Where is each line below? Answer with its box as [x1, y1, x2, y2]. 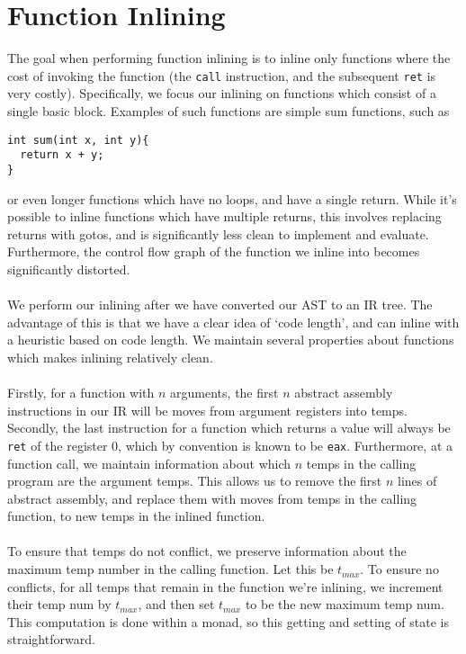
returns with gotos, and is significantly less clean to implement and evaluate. [7, 224, 429, 243]
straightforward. [7, 630, 95, 649]
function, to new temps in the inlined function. [7, 506, 265, 525]
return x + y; [20, 148, 104, 162]
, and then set [138, 595, 215, 614]
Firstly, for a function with [7, 383, 155, 402]
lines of [398, 471, 437, 490]
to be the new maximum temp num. [245, 595, 444, 614]
